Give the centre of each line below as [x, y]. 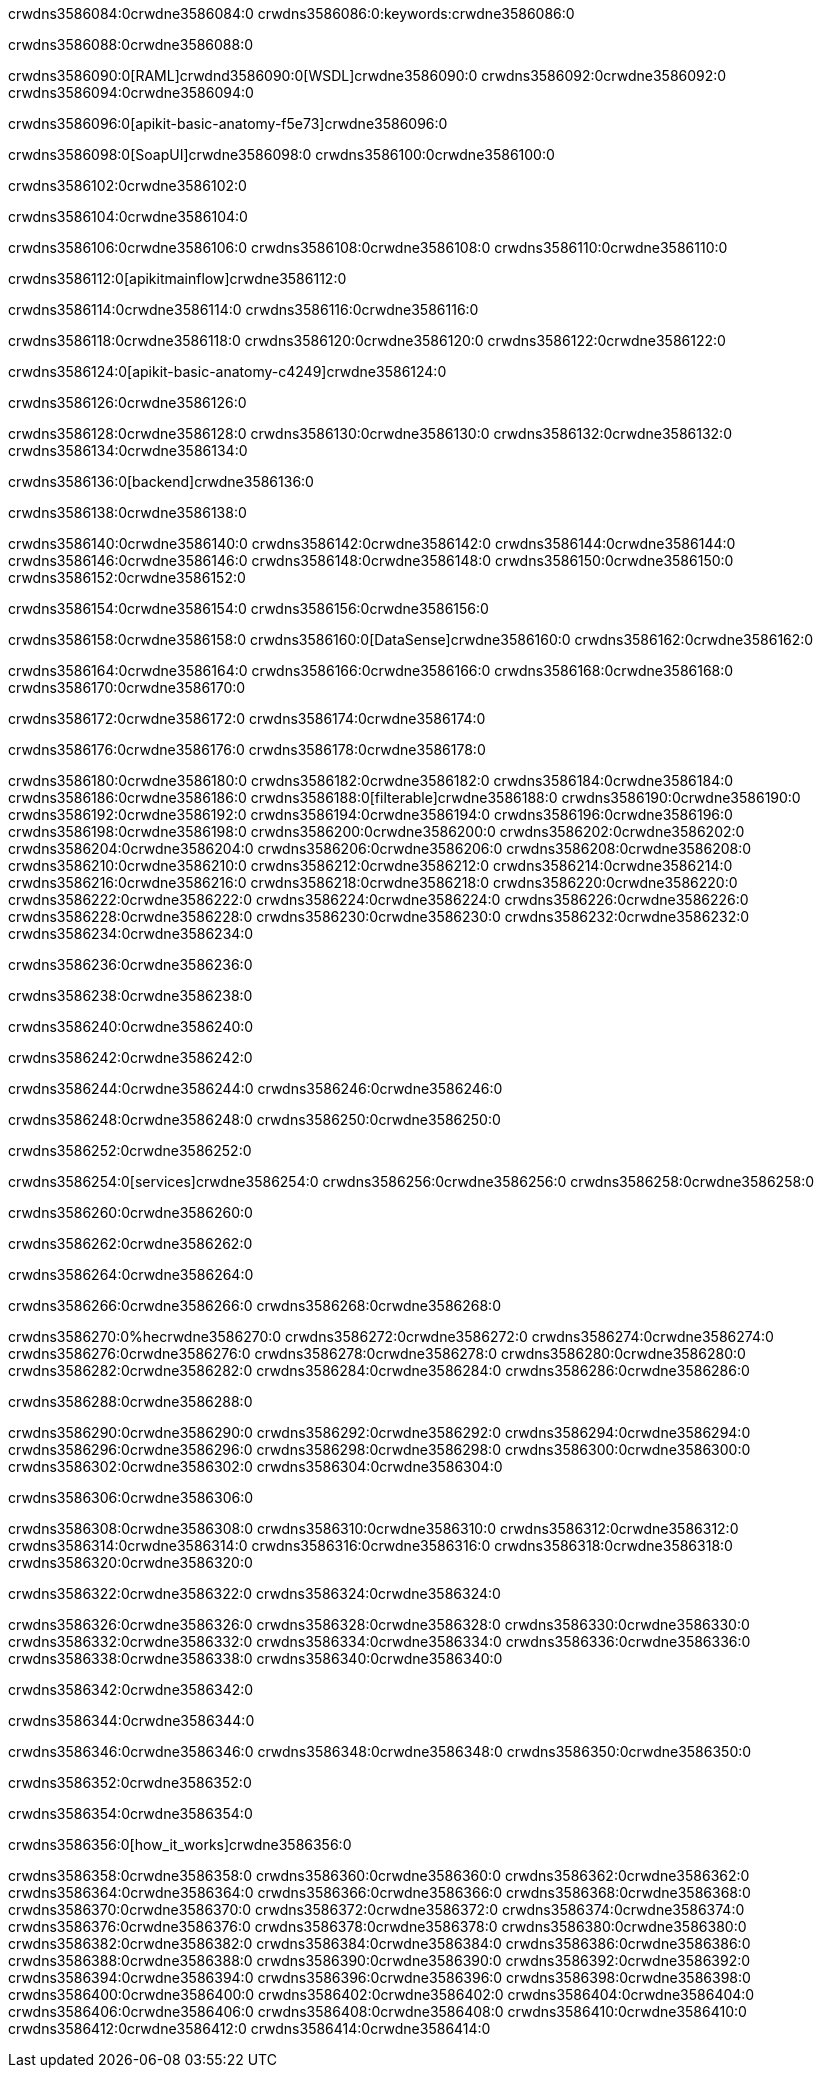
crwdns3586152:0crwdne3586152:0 [127, 577]
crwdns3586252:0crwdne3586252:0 [130, 1150]
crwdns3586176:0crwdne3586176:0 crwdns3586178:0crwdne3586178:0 [247, 749]
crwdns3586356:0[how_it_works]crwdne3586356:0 [180, 1844]
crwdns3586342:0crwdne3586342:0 [131, 1689]
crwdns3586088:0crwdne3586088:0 [131, 44]
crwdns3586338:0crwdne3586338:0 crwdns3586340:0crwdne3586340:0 [255, 1658]
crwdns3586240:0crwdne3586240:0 [131, 1026]
